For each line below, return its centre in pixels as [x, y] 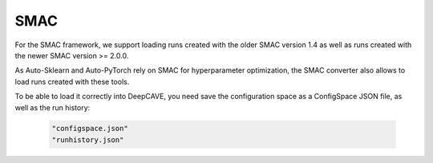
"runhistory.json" [88, 139]
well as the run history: [53, 107]
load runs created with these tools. [72, 81]
